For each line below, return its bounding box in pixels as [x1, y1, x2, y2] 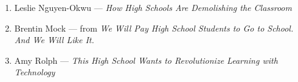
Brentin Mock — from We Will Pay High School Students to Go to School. [14, 21, 294, 34]
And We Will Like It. [14, 33, 94, 46]
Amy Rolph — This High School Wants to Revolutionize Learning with [14, 53, 278, 66]
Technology [14, 66, 55, 78]
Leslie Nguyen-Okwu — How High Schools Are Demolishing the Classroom [14, 1, 292, 13]
